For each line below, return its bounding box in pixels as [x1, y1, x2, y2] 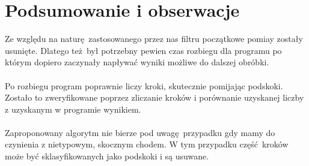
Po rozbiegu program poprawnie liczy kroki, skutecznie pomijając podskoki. [5, 79, 283, 92]
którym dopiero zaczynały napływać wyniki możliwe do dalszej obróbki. [5, 56, 269, 68]
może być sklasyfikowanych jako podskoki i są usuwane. [5, 150, 209, 162]
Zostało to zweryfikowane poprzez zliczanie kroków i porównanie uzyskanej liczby [5, 91, 304, 104]
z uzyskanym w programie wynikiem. [5, 102, 141, 115]
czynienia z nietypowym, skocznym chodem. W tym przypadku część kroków [5, 138, 289, 150]
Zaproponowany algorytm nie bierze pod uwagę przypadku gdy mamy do [5, 126, 275, 138]
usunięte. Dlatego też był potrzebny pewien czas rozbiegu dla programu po [5, 44, 282, 56]
